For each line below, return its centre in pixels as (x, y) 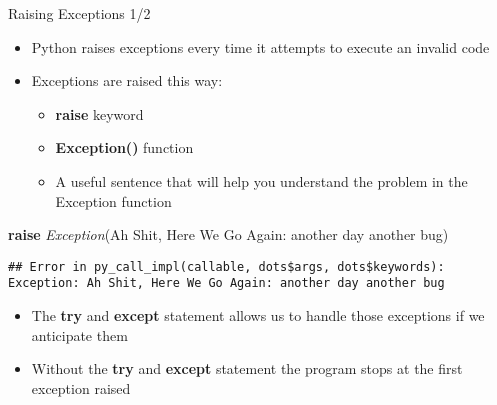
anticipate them (79, 334)
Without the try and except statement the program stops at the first (247, 368)
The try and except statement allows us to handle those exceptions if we (258, 315)
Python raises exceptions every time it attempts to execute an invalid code (260, 46)
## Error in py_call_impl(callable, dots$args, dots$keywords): (226, 266)
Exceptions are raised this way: (127, 80)
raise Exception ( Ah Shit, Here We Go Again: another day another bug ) (228, 234)
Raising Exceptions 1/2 (79, 13)
